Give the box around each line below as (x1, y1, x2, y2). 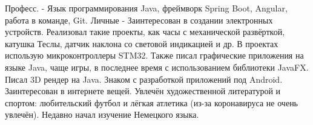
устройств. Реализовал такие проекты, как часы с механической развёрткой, (5, 25, 285, 38)
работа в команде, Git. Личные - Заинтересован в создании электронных (5, 13, 273, 26)
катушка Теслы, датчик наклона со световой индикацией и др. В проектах (5, 37, 278, 50)
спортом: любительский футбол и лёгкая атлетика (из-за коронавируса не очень (5, 96, 298, 109)
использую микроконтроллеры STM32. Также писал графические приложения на (5, 49, 304, 62)
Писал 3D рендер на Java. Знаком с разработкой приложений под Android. (5, 72, 283, 85)
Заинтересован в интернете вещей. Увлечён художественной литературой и (5, 85, 281, 97)
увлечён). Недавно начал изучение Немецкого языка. (5, 108, 199, 121)
